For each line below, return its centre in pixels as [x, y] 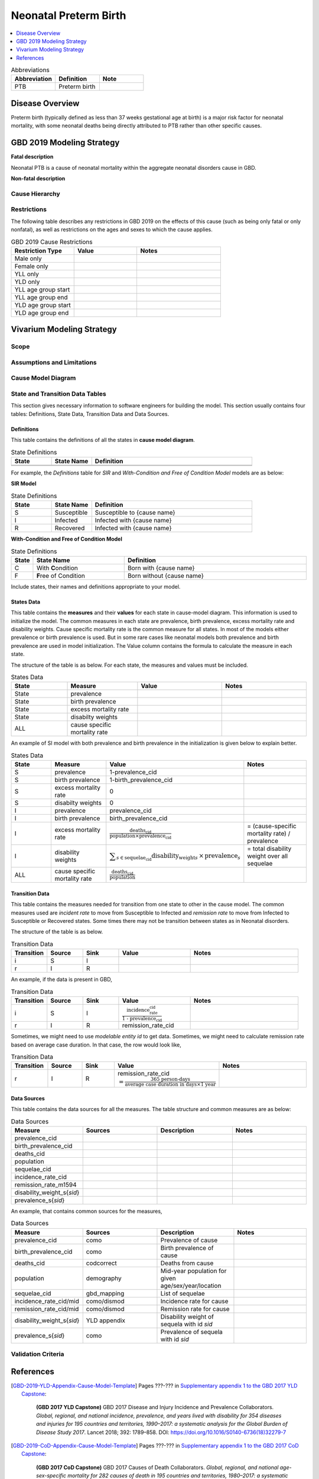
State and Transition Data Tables [58, 394]
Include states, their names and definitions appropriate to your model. [96, 586]
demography [104, 1278]
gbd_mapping [105, 1293]
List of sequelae [183, 1293]
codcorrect [102, 1263]
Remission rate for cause [195, 1309]
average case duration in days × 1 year [170, 1085]
